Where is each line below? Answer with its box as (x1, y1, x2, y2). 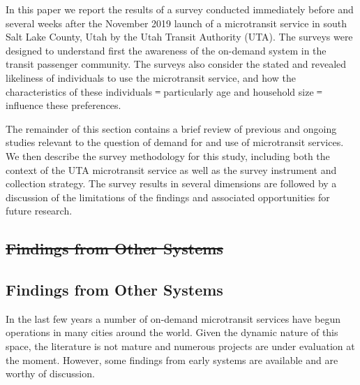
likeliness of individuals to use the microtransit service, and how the (6, 70, 296, 85)
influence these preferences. (6, 98, 121, 112)
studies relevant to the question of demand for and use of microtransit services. (6, 135, 344, 150)
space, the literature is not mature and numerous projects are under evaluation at (6, 339, 355, 354)
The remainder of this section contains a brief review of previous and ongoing (6, 121, 337, 136)
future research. (6, 203, 73, 218)
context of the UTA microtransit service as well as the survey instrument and (6, 162, 337, 177)
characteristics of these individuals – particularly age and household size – (6, 84, 322, 99)
